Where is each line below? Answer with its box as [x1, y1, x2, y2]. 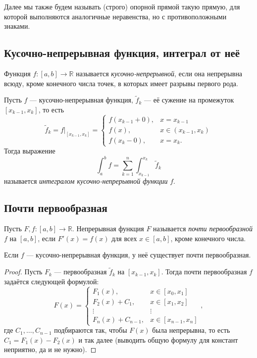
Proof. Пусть [4, 266, 43, 277]
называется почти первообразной [153, 223, 253, 234]
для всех [111, 233, 137, 243]
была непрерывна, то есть [152, 325, 230, 335]
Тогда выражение [4, 146, 55, 156]
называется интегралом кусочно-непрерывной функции [4, 176, 168, 186]
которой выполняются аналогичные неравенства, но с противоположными [4, 11, 227, 21]
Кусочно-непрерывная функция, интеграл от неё [4, 45, 240, 60]
